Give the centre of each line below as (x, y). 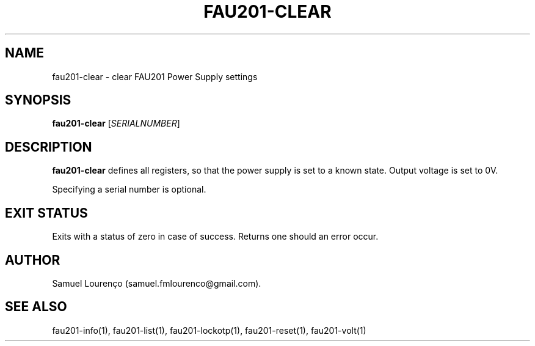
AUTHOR (33, 260)
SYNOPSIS (38, 100)
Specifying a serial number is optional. (129, 190)
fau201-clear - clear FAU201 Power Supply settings (155, 76)
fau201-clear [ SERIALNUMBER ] (116, 123)
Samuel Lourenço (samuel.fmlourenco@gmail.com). (157, 283)
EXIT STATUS (46, 213)
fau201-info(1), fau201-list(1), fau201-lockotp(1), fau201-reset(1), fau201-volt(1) (209, 330)
